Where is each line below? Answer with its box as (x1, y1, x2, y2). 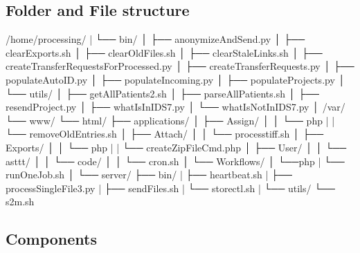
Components (6, 228, 97, 250)
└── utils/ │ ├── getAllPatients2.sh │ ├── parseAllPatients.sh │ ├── (6, 86, 319, 100)
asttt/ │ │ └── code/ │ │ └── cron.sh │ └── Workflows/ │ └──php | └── (6, 153, 345, 168)
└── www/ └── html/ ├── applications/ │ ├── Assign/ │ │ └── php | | (6, 113, 335, 127)
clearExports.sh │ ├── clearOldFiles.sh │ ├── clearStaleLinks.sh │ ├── (6, 45, 323, 59)
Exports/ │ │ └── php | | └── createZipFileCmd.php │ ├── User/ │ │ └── (6, 140, 347, 154)
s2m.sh (6, 194, 35, 209)
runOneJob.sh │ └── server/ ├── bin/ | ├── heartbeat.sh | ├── (6, 167, 292, 182)
